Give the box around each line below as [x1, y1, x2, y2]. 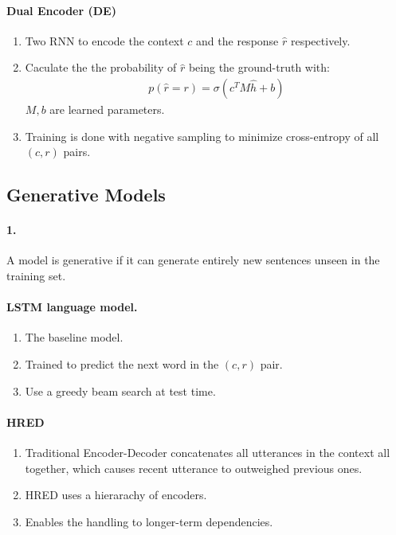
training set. [6, 267, 66, 283]
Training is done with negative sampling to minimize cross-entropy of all [25, 127, 379, 144]
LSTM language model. [6, 299, 138, 315]
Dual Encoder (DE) [6, 2, 116, 18]
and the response [196, 32, 279, 49]
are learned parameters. [49, 101, 165, 118]
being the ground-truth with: [188, 59, 330, 76]
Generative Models [6, 182, 166, 207]
